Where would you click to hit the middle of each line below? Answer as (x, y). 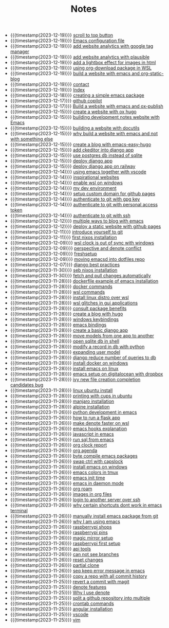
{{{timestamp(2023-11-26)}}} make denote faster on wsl (70, 423)
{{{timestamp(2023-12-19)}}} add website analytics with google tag (82, 46)
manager (20, 51)
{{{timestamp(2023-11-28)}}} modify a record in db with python (77, 347)
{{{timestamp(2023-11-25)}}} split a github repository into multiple (80, 598)
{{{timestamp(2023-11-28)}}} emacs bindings (58, 325)
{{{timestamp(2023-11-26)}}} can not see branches (64, 554)
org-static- (152, 74)
